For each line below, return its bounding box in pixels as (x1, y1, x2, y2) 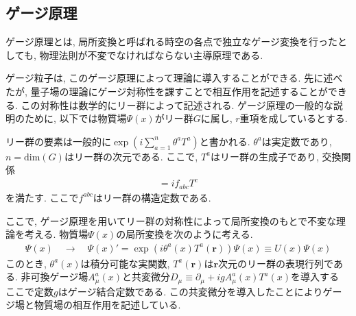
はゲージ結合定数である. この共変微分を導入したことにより (58, 284, 323, 298)
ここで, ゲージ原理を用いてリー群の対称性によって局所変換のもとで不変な (5, 213, 337, 228)
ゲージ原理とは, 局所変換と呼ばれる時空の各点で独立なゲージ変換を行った (5, 34, 337, 49)
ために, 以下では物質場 (24, 111, 127, 125)
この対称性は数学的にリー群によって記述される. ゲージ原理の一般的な (21, 97, 333, 112)
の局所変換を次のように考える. (116, 227, 253, 241)
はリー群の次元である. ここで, (64, 149, 198, 163)
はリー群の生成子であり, (211, 149, 319, 163)
